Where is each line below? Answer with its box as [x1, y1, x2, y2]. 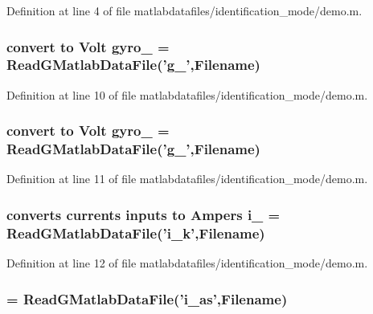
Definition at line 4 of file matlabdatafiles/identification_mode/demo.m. [6, 2, 363, 18]
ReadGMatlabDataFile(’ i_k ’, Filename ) [6, 222, 265, 243]
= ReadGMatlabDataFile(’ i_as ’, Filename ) [6, 288, 288, 308]
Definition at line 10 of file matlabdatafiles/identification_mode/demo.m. [6, 86, 368, 103]
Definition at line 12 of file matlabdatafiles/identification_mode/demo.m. [6, 255, 368, 271]
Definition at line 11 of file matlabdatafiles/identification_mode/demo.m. [6, 170, 368, 187]
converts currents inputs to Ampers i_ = [6, 204, 281, 224]
